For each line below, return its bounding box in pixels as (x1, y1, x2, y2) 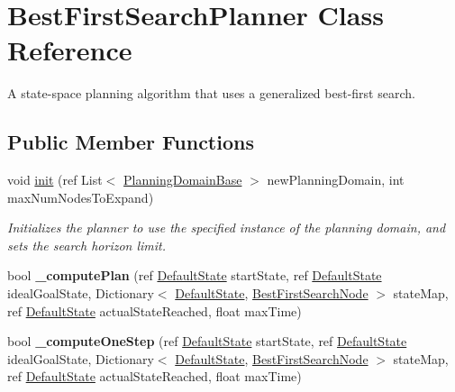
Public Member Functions (7, 128, 254, 156)
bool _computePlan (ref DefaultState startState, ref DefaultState (7, 266, 382, 285)
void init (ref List (7, 170, 103, 189)
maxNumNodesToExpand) (7, 187, 154, 206)
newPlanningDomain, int (267, 170, 405, 189)
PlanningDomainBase (123, 170, 242, 189)
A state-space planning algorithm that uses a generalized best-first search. (7, 84, 415, 103)
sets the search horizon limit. (7, 235, 167, 254)
